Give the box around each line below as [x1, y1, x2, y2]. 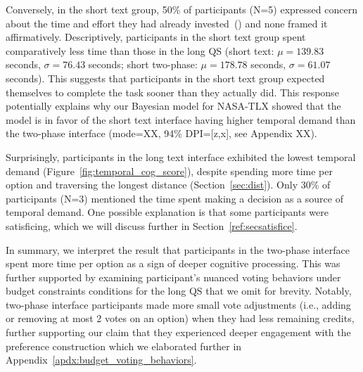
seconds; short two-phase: [88, 57, 198, 72]
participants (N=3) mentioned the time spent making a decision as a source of [6, 191, 343, 205]
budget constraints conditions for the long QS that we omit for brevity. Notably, [6, 283, 352, 298]
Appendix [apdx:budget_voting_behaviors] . [6, 352, 197, 367]
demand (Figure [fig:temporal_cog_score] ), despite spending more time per [6, 163, 333, 178]
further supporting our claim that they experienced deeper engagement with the [6, 325, 351, 340]
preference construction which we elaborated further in [6, 338, 242, 353]
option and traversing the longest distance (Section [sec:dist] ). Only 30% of [6, 177, 331, 192]
